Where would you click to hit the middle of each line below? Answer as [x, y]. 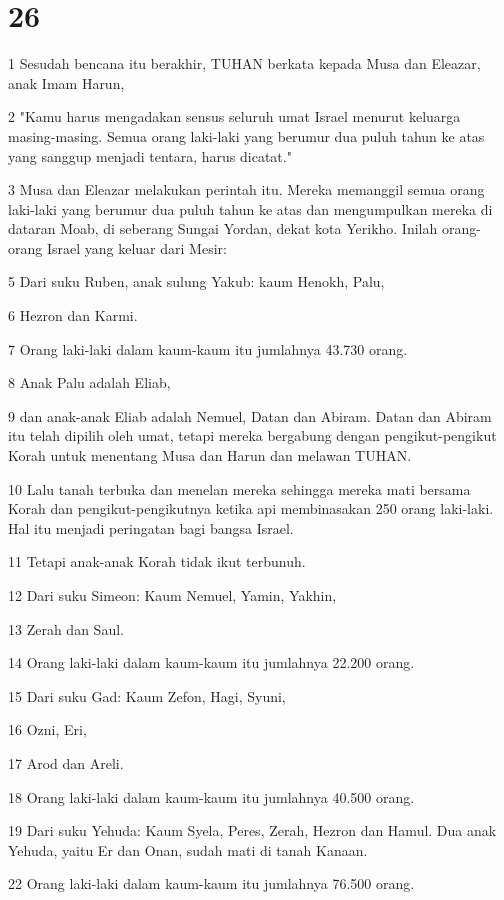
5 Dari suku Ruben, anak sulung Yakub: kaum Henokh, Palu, [196, 281]
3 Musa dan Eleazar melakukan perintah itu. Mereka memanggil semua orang [246, 189]
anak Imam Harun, [66, 82]
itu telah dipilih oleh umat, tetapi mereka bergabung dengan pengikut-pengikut [252, 435]
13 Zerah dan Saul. [66, 628]
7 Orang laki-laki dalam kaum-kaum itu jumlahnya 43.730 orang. [208, 348]
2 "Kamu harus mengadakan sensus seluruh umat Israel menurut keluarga [234, 116]
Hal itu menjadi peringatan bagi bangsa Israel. [151, 527]
